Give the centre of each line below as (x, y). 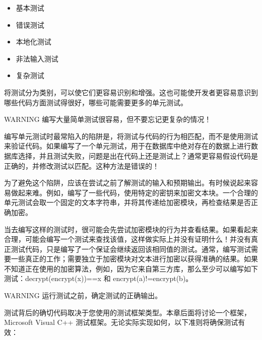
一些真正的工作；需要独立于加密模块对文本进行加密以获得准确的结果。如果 (134, 259)
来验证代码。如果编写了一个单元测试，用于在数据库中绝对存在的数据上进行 (127, 146)
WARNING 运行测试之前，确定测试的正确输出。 (83, 295)
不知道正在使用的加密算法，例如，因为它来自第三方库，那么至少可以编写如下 (131, 268)
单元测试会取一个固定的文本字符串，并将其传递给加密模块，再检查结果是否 (127, 202)
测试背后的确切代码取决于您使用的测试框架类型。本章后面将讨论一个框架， (127, 312)
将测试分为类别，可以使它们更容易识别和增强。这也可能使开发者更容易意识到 (131, 92)
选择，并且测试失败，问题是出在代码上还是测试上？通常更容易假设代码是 (138, 155)
